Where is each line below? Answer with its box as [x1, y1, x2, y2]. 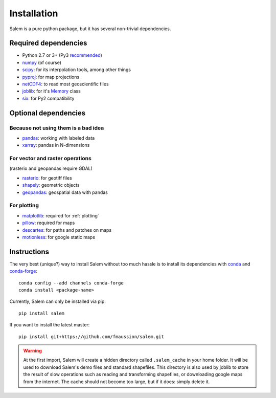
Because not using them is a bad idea [9, 124, 104, 131]
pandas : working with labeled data [22, 135, 95, 141]
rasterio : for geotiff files [22, 174, 73, 181]
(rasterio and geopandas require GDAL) [9, 165, 93, 171]
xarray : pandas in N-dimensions [22, 142, 90, 148]
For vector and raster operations [9, 155, 91, 162]
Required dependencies [9, 39, 87, 48]
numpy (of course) [22, 59, 61, 65]
